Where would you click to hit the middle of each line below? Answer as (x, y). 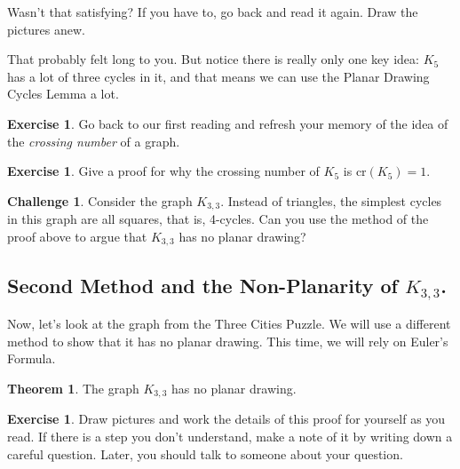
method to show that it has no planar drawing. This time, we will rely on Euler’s (228, 341)
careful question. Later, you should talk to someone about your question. (205, 453)
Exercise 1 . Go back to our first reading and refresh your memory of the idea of (228, 123)
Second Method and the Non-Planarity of (202, 285)
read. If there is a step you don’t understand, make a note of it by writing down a (230, 437)
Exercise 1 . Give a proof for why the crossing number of (163, 171)
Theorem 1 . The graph (73, 389)
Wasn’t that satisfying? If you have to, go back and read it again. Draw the (213, 12)
